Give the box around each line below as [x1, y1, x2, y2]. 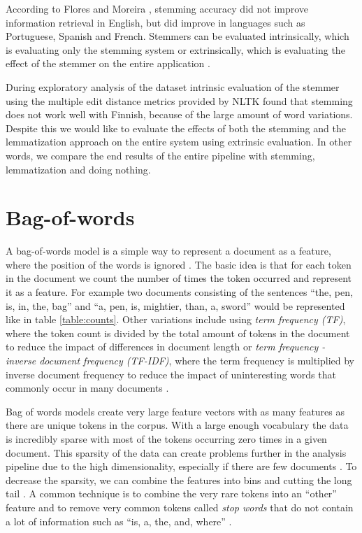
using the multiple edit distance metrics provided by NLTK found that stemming [6, 93, 353, 108]
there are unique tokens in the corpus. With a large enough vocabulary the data [6, 418, 349, 432]
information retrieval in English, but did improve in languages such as [6, 15, 305, 29]
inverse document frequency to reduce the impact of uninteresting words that [6, 367, 336, 381]
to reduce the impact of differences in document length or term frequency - [6, 339, 326, 354]
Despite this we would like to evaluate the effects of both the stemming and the [6, 120, 346, 135]
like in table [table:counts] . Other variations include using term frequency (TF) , [6, 312, 346, 327]
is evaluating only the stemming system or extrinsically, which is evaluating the [6, 42, 345, 57]
